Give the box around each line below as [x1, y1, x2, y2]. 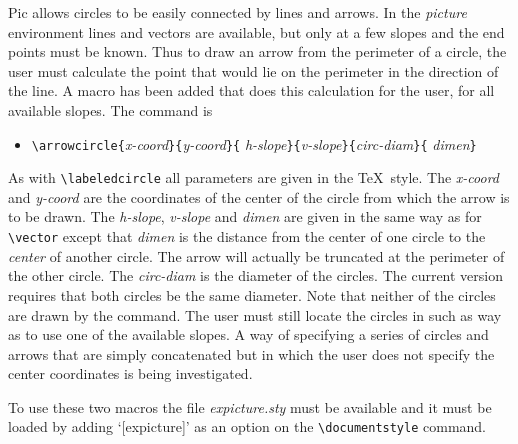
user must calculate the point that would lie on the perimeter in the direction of [8, 60, 499, 81]
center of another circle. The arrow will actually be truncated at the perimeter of [8, 245, 505, 266]
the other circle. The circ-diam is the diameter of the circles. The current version [8, 265, 504, 286]
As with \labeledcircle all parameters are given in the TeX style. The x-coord [8, 167, 500, 188]
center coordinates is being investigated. [8, 363, 253, 384]
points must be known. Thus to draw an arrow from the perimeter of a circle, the [8, 41, 507, 62]
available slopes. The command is [8, 99, 213, 120]
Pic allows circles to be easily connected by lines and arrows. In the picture [8, 2, 467, 22]
